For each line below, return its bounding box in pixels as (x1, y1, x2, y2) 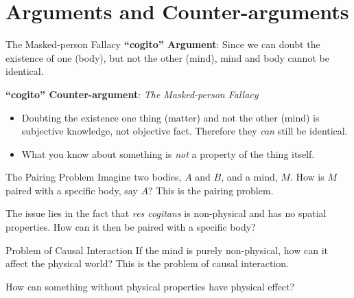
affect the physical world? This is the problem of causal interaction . (5, 256, 290, 271)
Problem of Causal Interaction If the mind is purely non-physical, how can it (5, 242, 328, 257)
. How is (290, 170, 324, 184)
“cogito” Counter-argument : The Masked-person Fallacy (5, 87, 259, 101)
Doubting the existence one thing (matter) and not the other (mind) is (21, 110, 320, 124)
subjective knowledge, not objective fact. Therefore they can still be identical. (21, 124, 348, 138)
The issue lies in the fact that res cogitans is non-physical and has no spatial (5, 206, 327, 220)
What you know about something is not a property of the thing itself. (21, 146, 315, 161)
